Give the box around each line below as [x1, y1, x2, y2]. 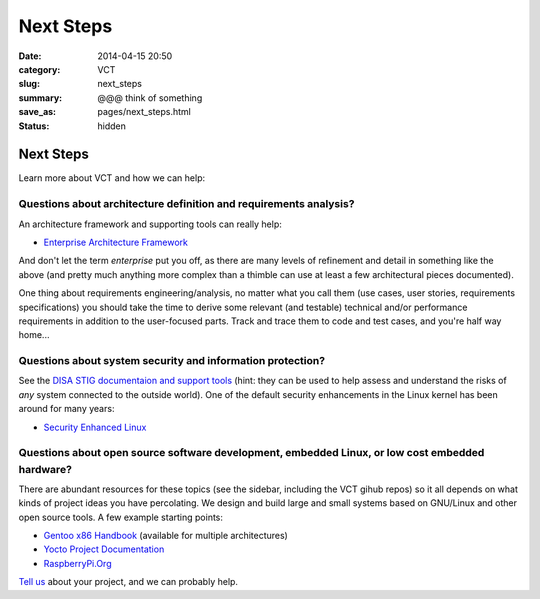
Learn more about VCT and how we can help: [18, 172, 205, 184]
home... [18, 329, 50, 341]
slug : [18, 78, 40, 90]
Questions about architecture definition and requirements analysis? [18, 197, 355, 211]
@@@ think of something [97, 91, 203, 104]
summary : [18, 91, 63, 104]
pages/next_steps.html [97, 106, 192, 118]
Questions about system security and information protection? [18, 354, 325, 368]
